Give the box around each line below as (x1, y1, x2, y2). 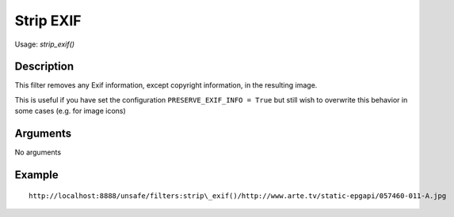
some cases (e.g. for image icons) (14, 107, 126, 116)
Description (14, 60, 74, 73)
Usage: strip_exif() (14, 39, 75, 49)
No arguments (14, 148, 62, 157)
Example (14, 168, 59, 181)
